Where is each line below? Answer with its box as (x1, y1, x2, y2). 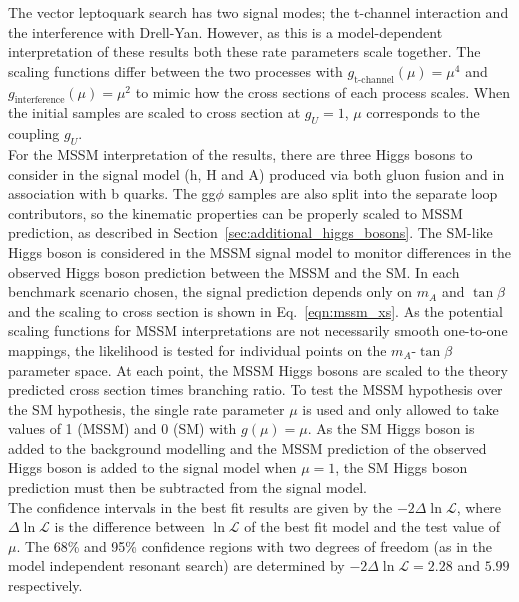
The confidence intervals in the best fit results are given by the (8, 496, 393, 517)
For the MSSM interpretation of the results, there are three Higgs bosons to (8, 143, 473, 164)
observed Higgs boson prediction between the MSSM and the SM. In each (8, 261, 460, 282)
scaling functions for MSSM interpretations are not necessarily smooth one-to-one (8, 320, 508, 341)
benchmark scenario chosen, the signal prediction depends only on (8, 281, 413, 302)
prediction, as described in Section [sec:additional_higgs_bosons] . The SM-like (8, 222, 493, 243)
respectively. (8, 575, 83, 596)
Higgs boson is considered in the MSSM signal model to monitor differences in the (8, 241, 512, 262)
